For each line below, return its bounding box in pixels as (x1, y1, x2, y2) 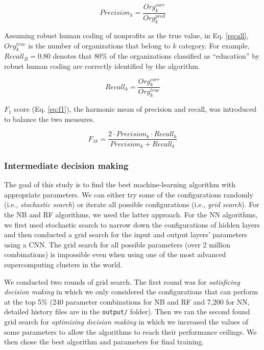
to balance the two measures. (4, 113, 95, 124)
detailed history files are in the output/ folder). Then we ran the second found (4, 306, 250, 317)
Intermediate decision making (4, 159, 129, 171)
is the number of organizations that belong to (28, 40, 171, 51)
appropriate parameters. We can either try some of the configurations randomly (4, 189, 253, 199)
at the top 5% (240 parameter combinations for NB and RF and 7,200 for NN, (4, 296, 250, 307)
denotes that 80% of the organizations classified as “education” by (53, 51, 259, 61)
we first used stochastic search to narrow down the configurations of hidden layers (4, 219, 260, 230)
